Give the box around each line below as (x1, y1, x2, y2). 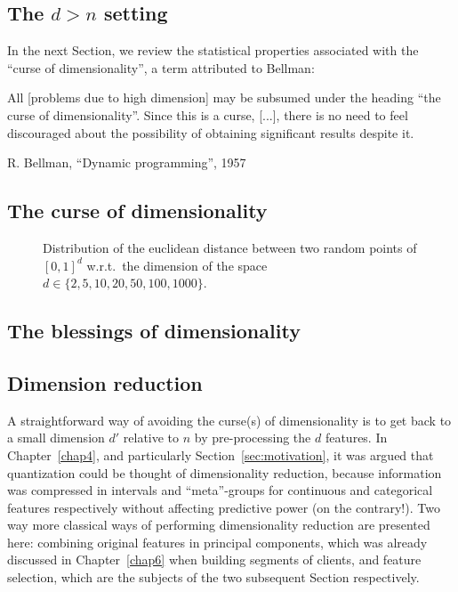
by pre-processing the (194, 428, 311, 447)
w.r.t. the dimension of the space (86, 255, 268, 274)
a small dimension (7, 428, 105, 447)
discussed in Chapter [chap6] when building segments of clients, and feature (7, 550, 422, 569)
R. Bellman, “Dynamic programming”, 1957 (7, 153, 246, 172)
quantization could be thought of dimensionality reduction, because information (7, 463, 442, 482)
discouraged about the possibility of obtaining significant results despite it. (7, 123, 414, 142)
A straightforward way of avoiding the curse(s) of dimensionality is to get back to (7, 410, 452, 429)
